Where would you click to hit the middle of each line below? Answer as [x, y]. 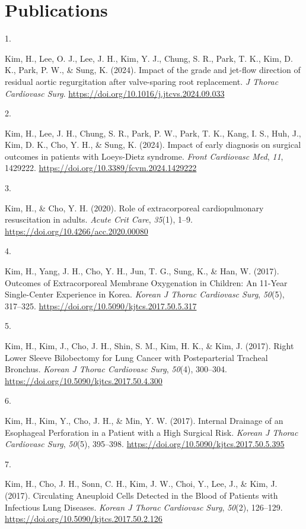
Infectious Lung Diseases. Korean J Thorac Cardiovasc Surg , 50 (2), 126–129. [144, 507]
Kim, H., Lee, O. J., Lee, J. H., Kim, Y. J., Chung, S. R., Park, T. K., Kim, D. [149, 58]
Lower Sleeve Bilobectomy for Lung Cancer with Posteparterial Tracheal [136, 357]
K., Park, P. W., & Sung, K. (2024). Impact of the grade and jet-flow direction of [153, 70]
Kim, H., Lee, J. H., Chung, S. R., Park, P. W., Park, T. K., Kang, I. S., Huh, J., [153, 133]
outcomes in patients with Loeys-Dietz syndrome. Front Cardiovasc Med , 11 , [144, 156]
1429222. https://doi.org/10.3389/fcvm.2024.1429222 [101, 168]
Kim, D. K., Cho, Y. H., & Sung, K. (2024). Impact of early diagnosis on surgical [153, 145]
